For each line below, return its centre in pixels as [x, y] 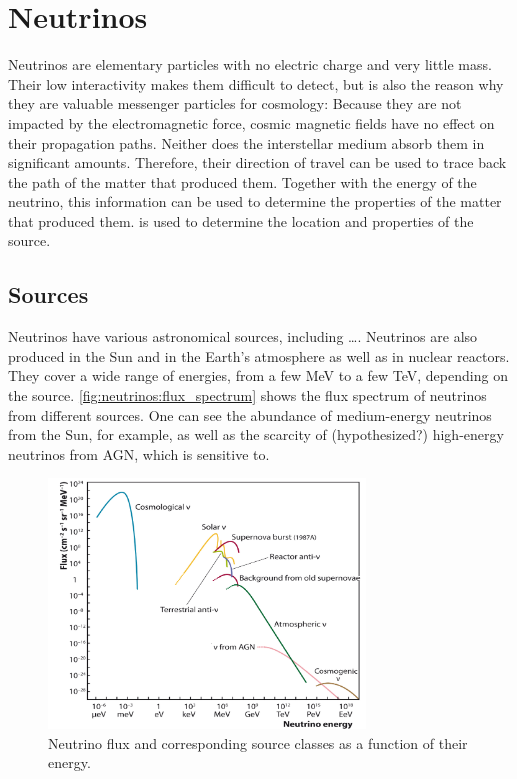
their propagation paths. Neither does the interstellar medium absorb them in [246, 142]
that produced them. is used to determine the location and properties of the [241, 220]
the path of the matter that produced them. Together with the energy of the [242, 181]
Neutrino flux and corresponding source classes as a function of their [258, 742]
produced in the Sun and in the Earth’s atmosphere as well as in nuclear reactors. [259, 355]
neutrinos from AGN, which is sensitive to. [139, 453]
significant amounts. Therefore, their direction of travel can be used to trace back [257, 162]
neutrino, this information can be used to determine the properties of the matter [255, 201]
